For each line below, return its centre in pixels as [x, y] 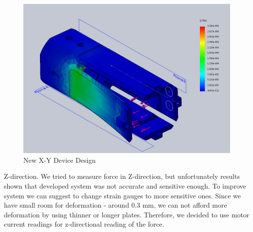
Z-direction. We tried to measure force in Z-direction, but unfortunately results [122, 176]
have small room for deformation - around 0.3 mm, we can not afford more [116, 205]
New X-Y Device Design [60, 160]
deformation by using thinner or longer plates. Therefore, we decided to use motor [127, 214]
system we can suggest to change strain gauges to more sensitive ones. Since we [122, 195]
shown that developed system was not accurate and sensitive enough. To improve [125, 185]
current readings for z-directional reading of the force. [84, 224]
